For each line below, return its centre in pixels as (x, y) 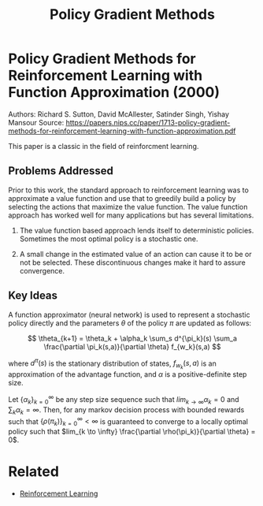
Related (33, 472)
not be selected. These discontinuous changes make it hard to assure (132, 262)
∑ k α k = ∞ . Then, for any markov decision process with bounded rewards (126, 410)
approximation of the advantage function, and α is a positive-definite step (128, 374)
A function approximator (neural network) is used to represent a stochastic (129, 314)
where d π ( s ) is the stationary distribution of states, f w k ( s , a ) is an (112, 364)
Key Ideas (33, 296)
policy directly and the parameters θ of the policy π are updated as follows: (130, 323)
